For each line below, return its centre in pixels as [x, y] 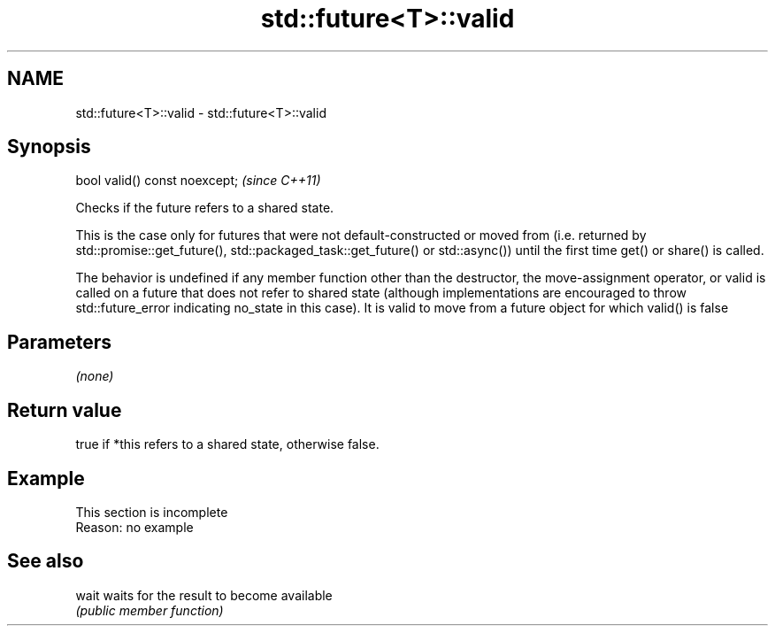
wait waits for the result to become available [204, 595]
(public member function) [150, 610]
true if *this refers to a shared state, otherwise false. [227, 444]
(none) [95, 376]
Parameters [59, 342]
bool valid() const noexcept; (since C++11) [198, 181]
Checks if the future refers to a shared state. [205, 208]
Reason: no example [134, 527]
